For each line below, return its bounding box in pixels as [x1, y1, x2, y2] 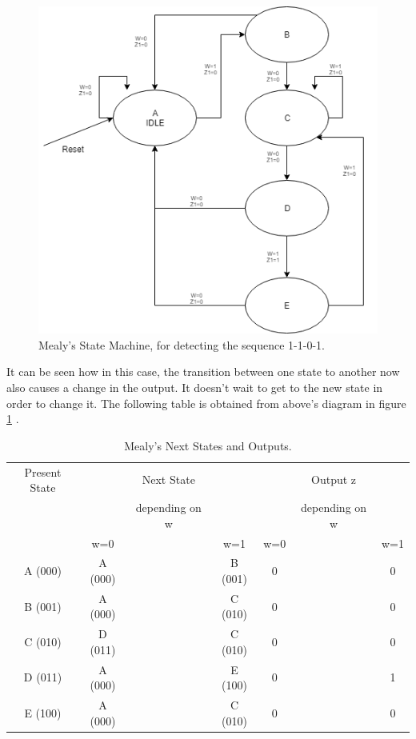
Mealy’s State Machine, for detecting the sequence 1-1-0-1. [38, 336, 325, 353]
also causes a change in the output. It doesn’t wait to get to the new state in [6, 379, 383, 395]
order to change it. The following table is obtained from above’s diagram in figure [6, 394, 406, 411]
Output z [311, 471, 357, 488]
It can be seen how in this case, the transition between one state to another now [6, 363, 400, 380]
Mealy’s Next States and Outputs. [124, 437, 292, 453]
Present [24, 463, 62, 480]
